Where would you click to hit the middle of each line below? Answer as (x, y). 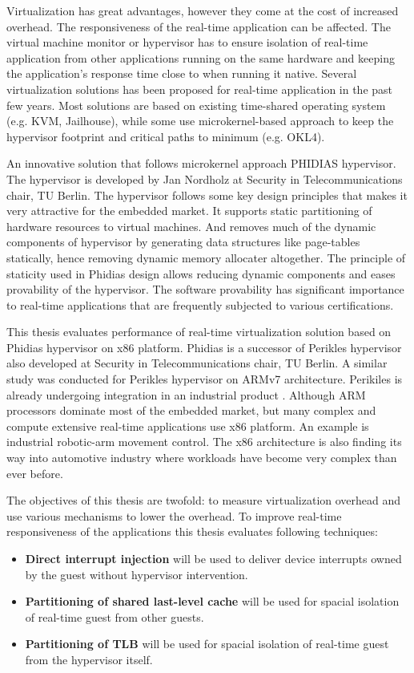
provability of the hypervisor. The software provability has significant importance (205, 289)
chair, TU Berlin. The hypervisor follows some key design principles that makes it (207, 195)
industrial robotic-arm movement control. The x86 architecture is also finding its (204, 442)
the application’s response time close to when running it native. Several (182, 73)
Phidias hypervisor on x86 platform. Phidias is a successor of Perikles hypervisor (204, 347)
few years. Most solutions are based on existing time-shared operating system (196, 105)
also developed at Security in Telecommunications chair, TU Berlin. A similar (197, 363)
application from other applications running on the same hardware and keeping (201, 57)
